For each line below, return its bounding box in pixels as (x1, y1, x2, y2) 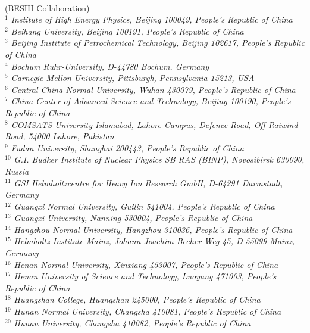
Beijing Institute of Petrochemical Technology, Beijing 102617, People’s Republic (11, 36, 305, 49)
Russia (5, 164, 29, 177)
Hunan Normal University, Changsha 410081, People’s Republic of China (14, 305, 281, 318)
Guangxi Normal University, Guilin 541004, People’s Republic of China (14, 200, 275, 212)
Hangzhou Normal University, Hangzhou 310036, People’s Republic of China (14, 223, 293, 235)
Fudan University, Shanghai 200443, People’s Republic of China (11, 141, 244, 154)
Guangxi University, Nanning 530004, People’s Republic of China (14, 211, 253, 224)
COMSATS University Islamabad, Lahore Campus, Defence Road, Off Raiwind (11, 118, 298, 130)
